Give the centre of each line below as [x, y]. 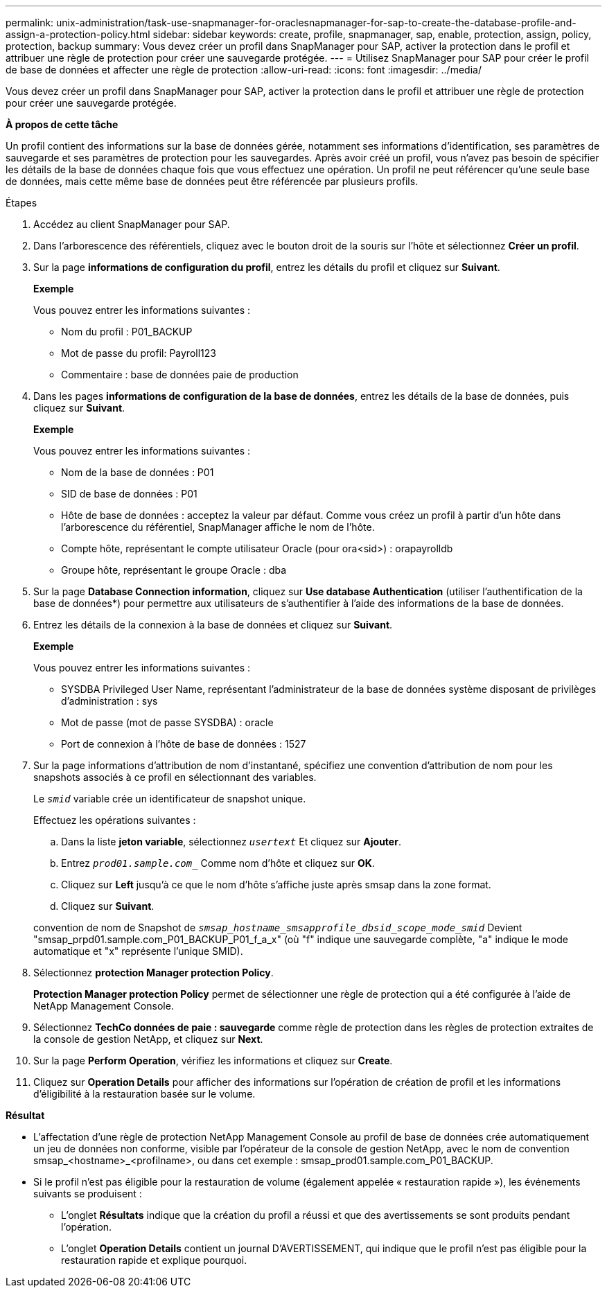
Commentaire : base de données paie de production [180, 375]
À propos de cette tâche [62, 124]
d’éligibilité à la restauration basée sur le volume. [144, 1094]
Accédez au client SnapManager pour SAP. [132, 224]
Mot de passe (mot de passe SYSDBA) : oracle [167, 722]
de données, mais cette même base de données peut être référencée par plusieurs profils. [212, 181]
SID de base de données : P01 [129, 494]
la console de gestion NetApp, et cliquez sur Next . [148, 1039]
